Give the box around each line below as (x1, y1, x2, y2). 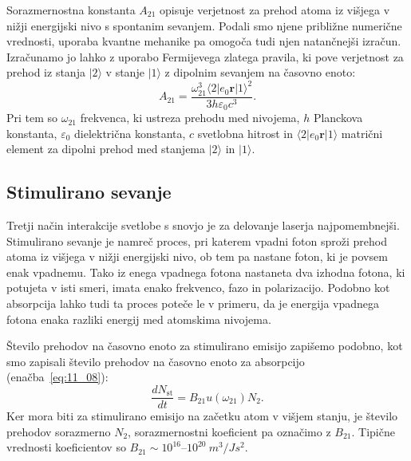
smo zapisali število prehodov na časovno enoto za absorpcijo (6, 353, 305, 369)
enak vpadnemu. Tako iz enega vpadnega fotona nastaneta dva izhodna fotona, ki (6, 263, 405, 280)
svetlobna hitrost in (197, 124, 293, 141)
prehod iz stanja (6, 64, 85, 81)
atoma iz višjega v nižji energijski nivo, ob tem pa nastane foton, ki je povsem (6, 248, 388, 265)
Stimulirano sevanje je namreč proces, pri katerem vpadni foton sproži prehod (6, 232, 387, 249)
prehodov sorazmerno (6, 423, 111, 439)
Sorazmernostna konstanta (6, 2, 136, 18)
